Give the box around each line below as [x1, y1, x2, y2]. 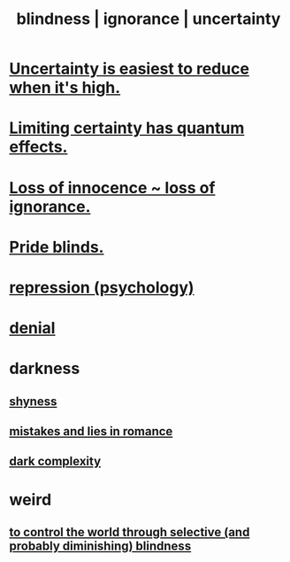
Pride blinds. [9, 237, 104, 257]
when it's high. [9, 78, 121, 98]
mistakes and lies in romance [9, 424, 173, 439]
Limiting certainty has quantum [9, 118, 245, 138]
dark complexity [9, 454, 102, 469]
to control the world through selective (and [9, 525, 250, 540]
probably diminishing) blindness [9, 539, 192, 554]
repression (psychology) [9, 277, 195, 297]
